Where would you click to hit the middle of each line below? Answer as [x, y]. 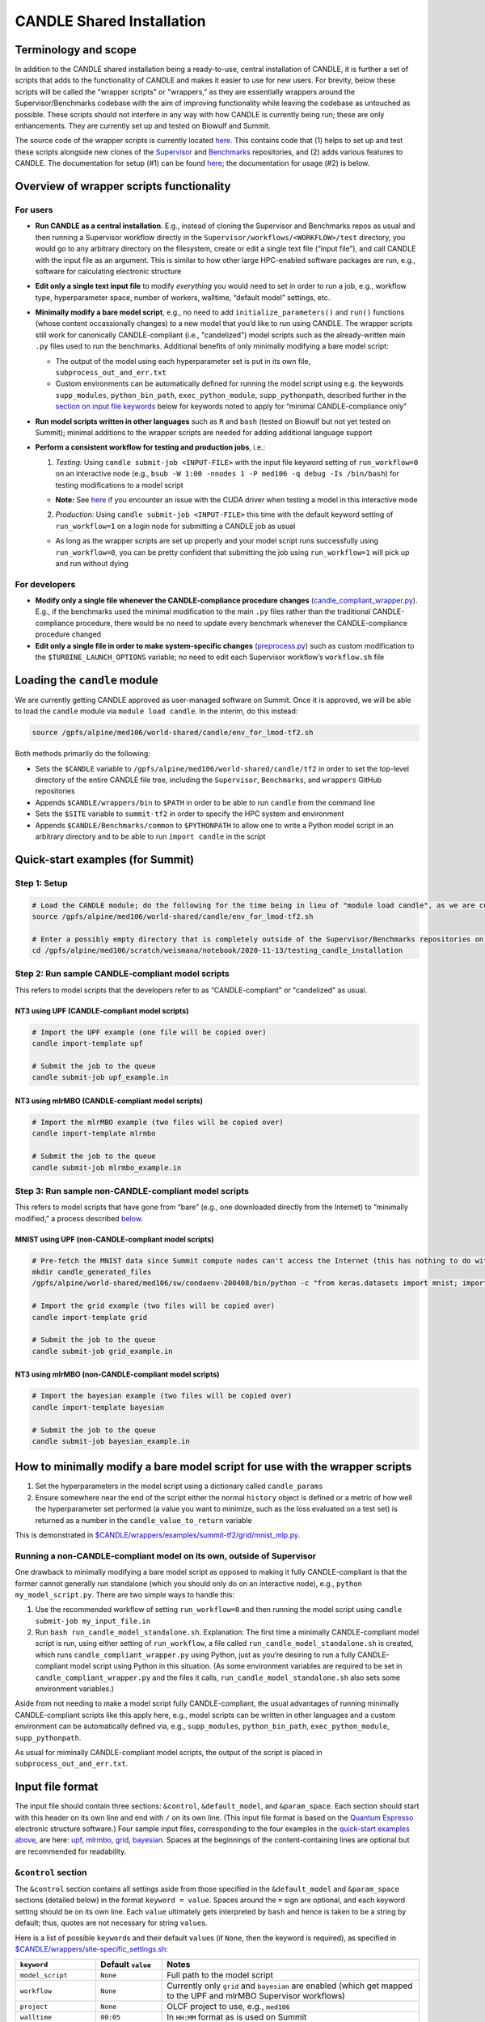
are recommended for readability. [71, 1851]
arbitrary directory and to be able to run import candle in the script [150, 836]
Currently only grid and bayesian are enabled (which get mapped [290, 1986]
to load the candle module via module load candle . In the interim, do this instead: [156, 711]
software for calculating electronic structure [108, 271]
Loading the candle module [87, 680]
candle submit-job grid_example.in [102, 1351]
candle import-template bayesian [98, 1407]
